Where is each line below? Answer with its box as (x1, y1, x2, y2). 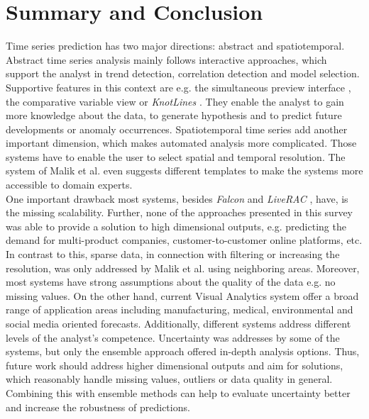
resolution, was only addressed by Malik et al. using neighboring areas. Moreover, (6, 260, 360, 275)
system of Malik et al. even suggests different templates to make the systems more (6, 163, 363, 178)
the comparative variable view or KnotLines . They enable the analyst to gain (6, 94, 344, 108)
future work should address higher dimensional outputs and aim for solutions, (6, 357, 343, 372)
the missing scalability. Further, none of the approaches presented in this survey (6, 205, 353, 220)
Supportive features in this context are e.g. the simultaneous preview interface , (6, 79, 351, 94)
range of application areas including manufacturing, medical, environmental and (6, 302, 353, 317)
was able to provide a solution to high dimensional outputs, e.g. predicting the (6, 218, 346, 233)
